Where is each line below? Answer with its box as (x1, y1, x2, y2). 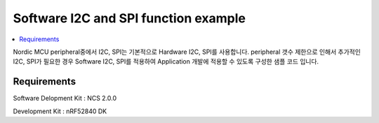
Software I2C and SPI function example (13, 10, 246, 26)
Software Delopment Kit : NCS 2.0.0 (13, 94, 117, 103)
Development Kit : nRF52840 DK (13, 107, 107, 115)
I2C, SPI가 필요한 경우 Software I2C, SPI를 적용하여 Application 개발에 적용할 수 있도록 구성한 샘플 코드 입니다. (13, 57, 319, 66)
